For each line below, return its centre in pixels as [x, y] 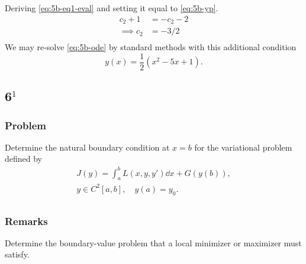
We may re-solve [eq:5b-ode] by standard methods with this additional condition [151, 47]
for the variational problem [243, 147]
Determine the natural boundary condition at [87, 147]
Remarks [26, 221]
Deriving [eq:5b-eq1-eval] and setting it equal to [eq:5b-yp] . [112, 8]
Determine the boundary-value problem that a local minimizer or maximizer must [153, 242]
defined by [24, 159]
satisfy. [17, 254]
